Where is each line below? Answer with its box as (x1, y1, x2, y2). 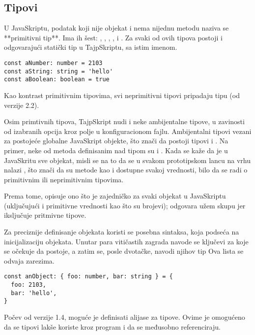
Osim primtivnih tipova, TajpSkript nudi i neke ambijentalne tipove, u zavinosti (4, 116, 245, 127)
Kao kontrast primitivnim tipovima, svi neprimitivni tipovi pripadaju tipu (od (4, 90, 240, 100)
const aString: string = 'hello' (4, 67, 113, 75)
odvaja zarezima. (4, 255, 55, 266)
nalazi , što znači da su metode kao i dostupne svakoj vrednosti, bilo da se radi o (4, 165, 248, 175)
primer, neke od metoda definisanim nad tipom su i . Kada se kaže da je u (4, 145, 228, 155)
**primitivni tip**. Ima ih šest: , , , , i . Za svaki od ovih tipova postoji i (4, 32, 223, 42)
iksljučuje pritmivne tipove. (4, 210, 86, 220)
